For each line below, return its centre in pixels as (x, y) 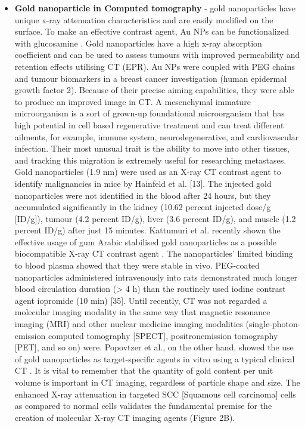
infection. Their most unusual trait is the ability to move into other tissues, (152, 148)
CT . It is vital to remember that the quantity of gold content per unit (144, 370)
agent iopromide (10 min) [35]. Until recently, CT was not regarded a (141, 300)
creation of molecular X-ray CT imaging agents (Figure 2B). (125, 417)
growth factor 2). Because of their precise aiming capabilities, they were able (154, 90)
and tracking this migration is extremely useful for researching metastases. (150, 160)
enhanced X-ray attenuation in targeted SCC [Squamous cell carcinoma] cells (155, 394)
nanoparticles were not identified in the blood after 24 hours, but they (143, 195)
